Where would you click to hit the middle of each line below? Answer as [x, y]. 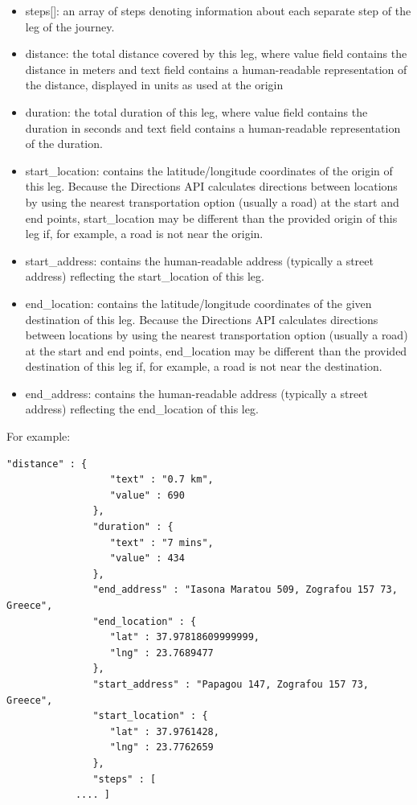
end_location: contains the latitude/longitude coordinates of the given [198, 303]
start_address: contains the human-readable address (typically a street [199, 260]
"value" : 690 [147, 495]
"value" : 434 [147, 559]
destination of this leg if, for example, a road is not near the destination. [204, 366]
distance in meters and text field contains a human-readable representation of [216, 69]
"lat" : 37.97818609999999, [184, 637]
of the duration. [64, 144]
